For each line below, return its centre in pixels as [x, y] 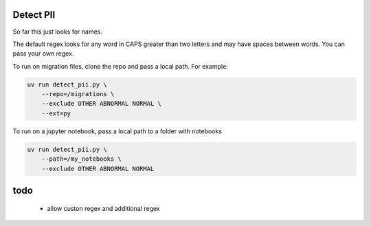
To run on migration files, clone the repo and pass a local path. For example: [120, 66]
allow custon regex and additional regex [104, 208]
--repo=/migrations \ [78, 94]
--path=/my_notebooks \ [81, 159]
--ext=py [56, 113]
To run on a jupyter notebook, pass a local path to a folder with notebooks [117, 131]
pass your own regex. [43, 54]
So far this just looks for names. [58, 32]
